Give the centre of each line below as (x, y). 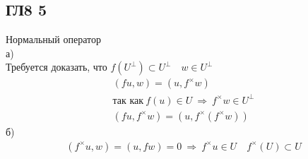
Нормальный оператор (53, 39)
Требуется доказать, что (57, 67)
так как (128, 101)
